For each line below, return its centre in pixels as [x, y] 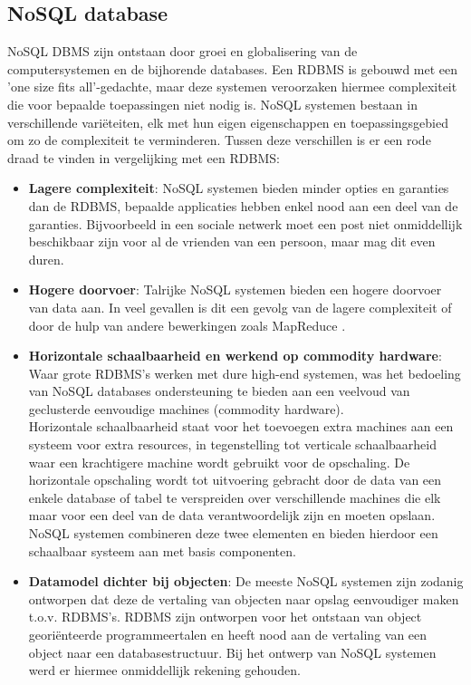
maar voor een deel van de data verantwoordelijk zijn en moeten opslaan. [232, 515]
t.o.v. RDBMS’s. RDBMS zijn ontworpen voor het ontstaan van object [225, 617]
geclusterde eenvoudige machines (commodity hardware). [186, 408]
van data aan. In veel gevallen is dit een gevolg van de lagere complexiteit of [240, 307]
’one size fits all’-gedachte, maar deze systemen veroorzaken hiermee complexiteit [232, 87]
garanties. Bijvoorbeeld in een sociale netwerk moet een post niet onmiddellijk [245, 223]
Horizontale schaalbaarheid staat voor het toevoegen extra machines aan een [241, 426]
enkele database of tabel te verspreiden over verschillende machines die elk [235, 497]
